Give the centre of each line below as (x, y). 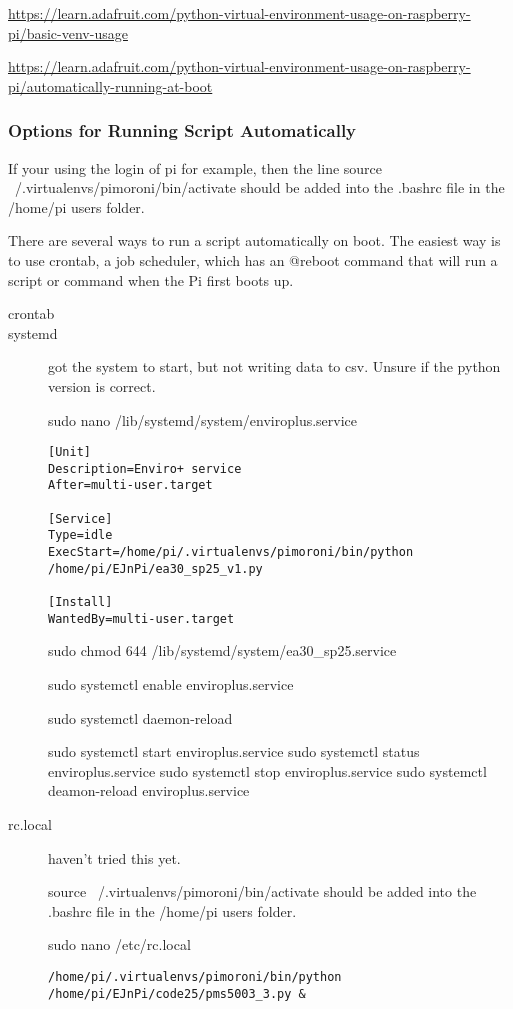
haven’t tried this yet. (114, 857)
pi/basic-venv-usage (68, 32)
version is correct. (102, 385)
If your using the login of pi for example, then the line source (195, 167)
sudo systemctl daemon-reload (140, 717)
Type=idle (80, 535)
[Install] (80, 602)
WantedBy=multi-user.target (141, 618)
